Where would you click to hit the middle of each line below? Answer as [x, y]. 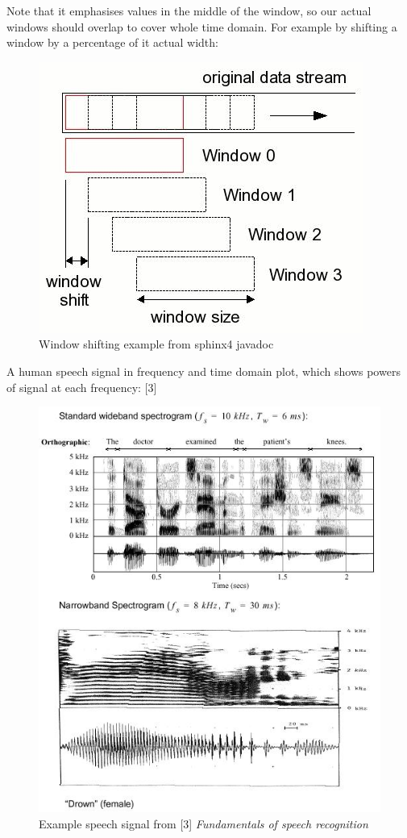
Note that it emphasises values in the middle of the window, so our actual [189, 10]
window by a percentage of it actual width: [112, 42]
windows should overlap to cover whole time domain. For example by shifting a [202, 26]
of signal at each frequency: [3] [82, 387]
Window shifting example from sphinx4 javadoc [156, 344]
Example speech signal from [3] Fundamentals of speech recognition [203, 823]
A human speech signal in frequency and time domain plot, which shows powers [203, 371]
